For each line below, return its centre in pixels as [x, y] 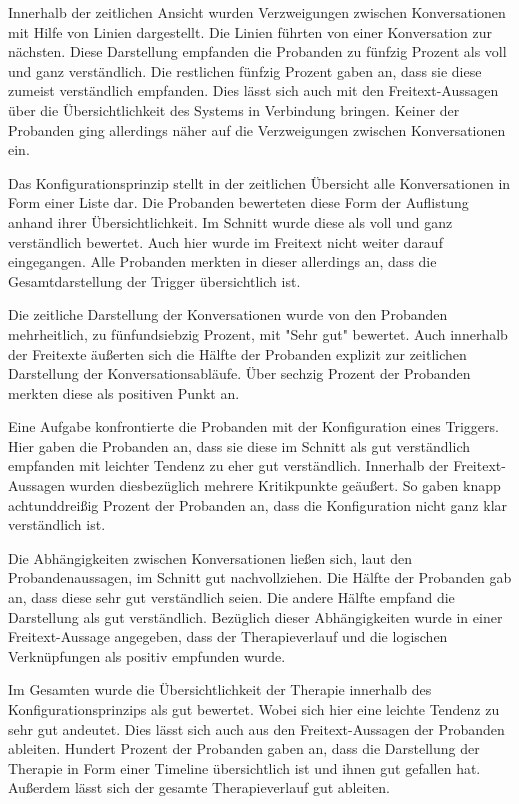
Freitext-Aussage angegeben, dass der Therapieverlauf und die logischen [228, 636]
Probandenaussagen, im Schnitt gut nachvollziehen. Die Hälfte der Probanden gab [260, 577]
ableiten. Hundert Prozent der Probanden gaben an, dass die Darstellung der [244, 748]
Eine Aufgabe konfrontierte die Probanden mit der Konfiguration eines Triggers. [253, 426]
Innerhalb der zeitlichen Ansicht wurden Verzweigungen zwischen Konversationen [257, 12]
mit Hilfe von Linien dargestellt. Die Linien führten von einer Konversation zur [250, 31]
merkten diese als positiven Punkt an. [124, 392]
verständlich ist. [57, 524]
